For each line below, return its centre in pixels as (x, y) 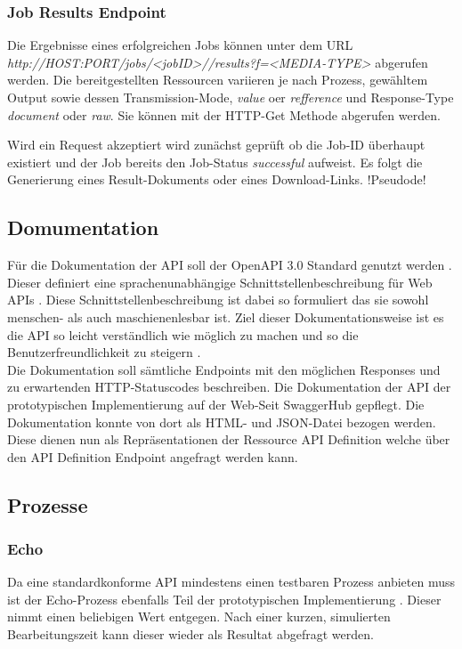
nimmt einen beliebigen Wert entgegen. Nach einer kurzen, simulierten (199, 617)
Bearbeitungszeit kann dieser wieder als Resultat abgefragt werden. (190, 634)
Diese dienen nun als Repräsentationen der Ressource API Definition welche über (229, 439)
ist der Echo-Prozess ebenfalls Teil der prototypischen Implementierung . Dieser (224, 599)
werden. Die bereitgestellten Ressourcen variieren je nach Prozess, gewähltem (218, 80)
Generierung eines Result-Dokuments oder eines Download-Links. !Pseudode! (217, 179)
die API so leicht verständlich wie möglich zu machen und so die (183, 334)
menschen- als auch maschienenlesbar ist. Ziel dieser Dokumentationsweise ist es (226, 316)
